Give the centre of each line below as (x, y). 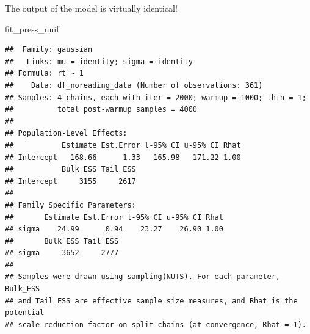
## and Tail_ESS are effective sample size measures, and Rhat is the (151, 301)
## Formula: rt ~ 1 (44, 74)
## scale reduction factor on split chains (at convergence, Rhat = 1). (156, 325)
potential (25, 313)
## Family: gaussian (49, 50)
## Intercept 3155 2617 (70, 181)
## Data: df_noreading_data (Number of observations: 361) (134, 85)
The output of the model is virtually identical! (91, 8)
